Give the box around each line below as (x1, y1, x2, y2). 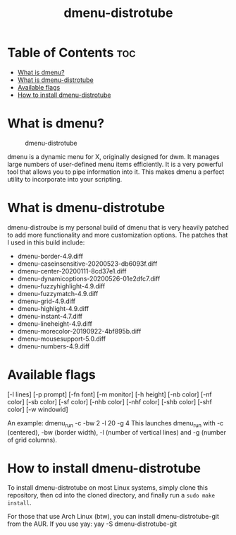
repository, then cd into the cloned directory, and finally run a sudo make (7, 491, 216, 500)
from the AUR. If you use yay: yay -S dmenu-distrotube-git (7, 519, 178, 528)
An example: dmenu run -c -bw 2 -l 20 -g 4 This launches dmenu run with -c (7, 418, 224, 429)
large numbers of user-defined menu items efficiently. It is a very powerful (7, 160, 223, 168)
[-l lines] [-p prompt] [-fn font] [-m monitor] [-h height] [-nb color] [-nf (7, 390, 213, 399)
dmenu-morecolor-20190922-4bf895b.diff (17, 327, 142, 335)
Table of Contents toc (7, 45, 136, 61)
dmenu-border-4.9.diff (17, 252, 83, 260)
